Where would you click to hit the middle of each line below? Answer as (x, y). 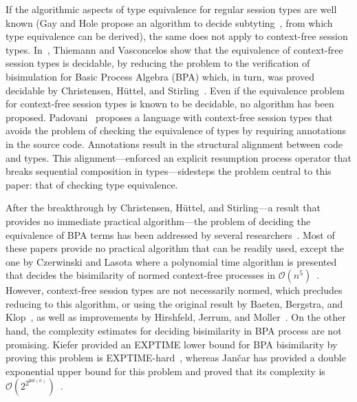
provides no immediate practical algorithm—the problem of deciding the (158, 221)
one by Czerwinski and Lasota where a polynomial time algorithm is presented (171, 261)
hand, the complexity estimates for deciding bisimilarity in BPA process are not (174, 331)
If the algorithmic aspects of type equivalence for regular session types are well (171, 9)
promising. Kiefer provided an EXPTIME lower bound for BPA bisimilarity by (172, 344)
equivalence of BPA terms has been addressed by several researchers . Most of (170, 234)
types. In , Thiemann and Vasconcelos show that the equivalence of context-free (174, 49)
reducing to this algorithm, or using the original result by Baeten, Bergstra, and (174, 303)
